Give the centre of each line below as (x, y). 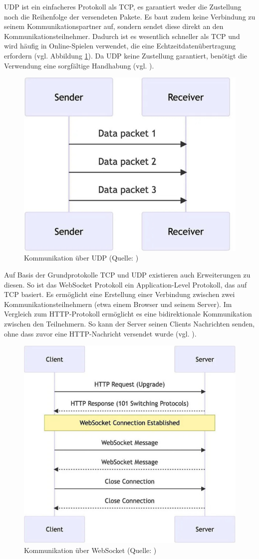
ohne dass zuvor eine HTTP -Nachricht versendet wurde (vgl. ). (100, 333)
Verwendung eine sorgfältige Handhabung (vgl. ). (79, 65)
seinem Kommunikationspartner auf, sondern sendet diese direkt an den (114, 26)
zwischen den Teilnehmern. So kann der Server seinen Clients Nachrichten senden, (129, 323)
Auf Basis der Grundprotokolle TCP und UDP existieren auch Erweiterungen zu (127, 274)
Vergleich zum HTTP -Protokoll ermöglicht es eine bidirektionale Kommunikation (128, 314)
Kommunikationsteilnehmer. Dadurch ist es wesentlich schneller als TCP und (122, 36)
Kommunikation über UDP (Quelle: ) (81, 258)
